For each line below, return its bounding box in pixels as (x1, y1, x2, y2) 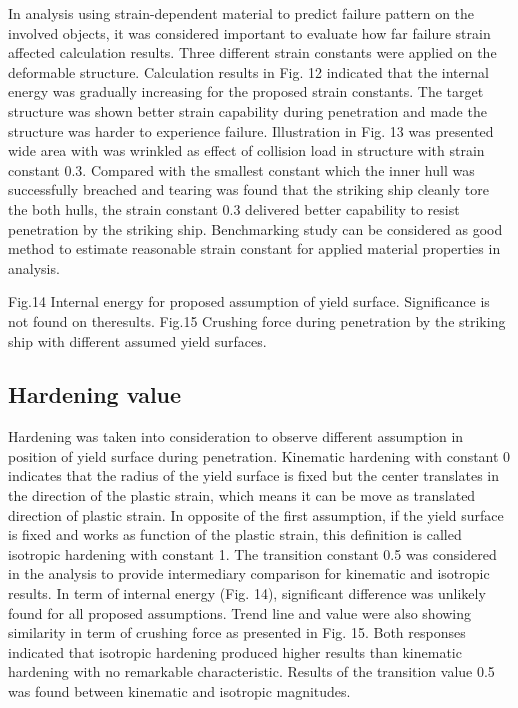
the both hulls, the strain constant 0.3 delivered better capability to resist (8, 198, 460, 219)
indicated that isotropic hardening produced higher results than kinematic (8, 641, 462, 662)
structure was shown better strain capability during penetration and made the (8, 100, 487, 121)
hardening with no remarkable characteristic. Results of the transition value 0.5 (8, 661, 495, 682)
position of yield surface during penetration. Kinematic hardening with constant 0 (8, 445, 511, 466)
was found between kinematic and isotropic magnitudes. (8, 681, 351, 702)
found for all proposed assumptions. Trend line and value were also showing (8, 602, 472, 623)
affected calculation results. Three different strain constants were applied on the (8, 42, 497, 63)
